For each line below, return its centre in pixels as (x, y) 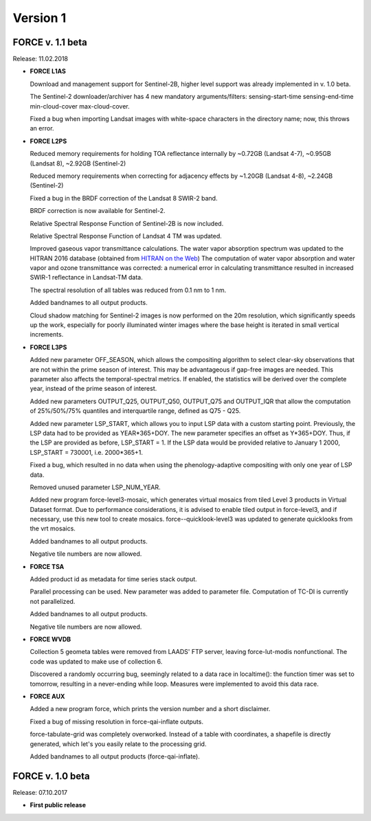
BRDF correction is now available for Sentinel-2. (98, 211)
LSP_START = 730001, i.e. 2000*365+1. (87, 452)
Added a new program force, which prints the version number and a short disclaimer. (150, 709)
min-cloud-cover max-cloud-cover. (80, 106)
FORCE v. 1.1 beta (50, 42)
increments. (47, 335)
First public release (58, 805)
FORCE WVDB (50, 639)
